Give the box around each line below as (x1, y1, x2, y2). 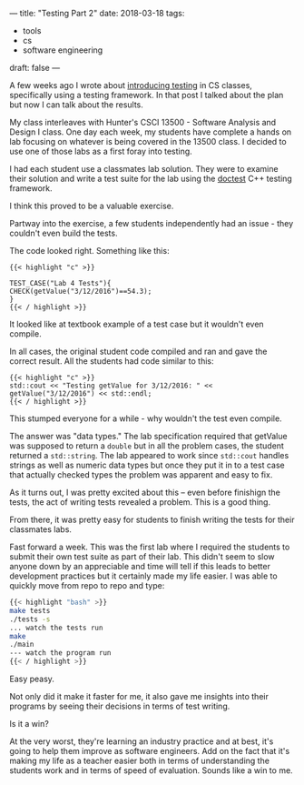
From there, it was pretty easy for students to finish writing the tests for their (9, 514, 295, 525)
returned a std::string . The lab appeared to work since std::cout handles (9, 450, 289, 460)
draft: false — (9, 63, 61, 73)
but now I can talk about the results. (9, 99, 143, 110)
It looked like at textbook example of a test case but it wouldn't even (9, 318, 265, 329)
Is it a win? (9, 719, 50, 729)
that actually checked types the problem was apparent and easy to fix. (9, 469, 273, 480)
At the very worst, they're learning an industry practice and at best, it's (9, 736, 274, 747)
